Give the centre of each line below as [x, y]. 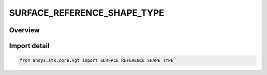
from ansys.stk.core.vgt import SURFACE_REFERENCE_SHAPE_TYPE [96, 61]
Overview [24, 30]
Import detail [29, 46]
